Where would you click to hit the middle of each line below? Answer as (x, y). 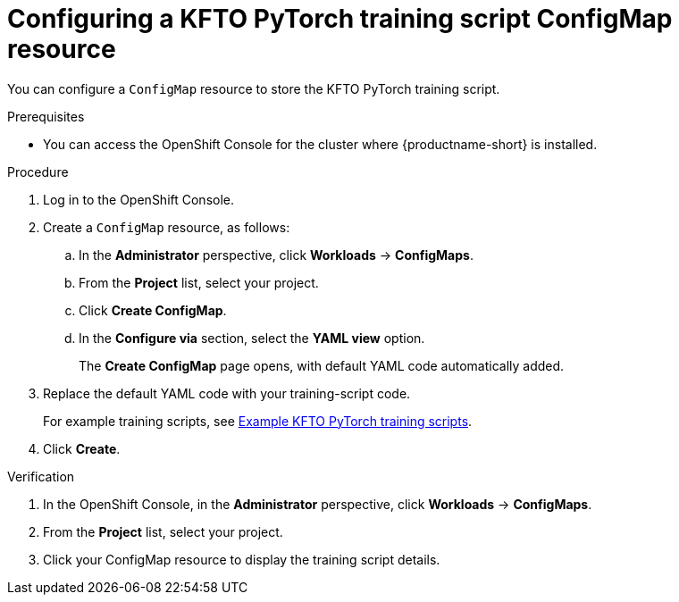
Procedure (38, 171)
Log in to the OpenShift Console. (139, 199)
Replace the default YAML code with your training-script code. (227, 393)
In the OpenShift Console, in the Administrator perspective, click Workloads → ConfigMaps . (318, 504)
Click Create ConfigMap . (153, 310)
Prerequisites (46, 116)
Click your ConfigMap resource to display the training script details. (242, 559)
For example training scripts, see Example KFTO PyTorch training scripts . (258, 421)
